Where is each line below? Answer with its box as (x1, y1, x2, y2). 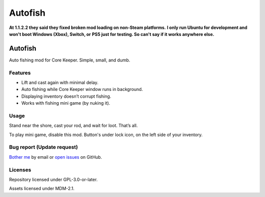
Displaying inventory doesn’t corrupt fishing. (21, 93, 111, 99)
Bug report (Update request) (9, 144, 78, 151)
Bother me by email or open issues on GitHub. (9, 154, 103, 160)
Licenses (9, 166, 31, 173)
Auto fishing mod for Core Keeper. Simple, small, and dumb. (9, 57, 131, 63)
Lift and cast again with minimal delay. (21, 79, 99, 85)
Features (9, 69, 31, 76)
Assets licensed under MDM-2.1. (9, 186, 75, 192)
